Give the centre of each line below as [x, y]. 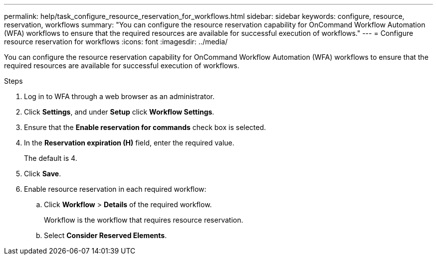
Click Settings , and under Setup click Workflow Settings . [119, 112]
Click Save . [43, 174]
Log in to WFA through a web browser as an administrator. [119, 96]
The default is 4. [51, 158]
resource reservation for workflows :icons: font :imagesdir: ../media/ [116, 42]
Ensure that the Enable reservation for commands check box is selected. [145, 127]
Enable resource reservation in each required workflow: [115, 189]
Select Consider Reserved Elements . [106, 235]
